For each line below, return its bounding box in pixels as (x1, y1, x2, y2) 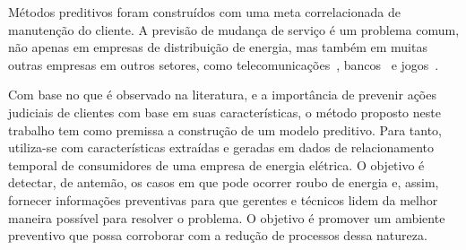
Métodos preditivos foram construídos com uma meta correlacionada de (8, 3, 401, 21)
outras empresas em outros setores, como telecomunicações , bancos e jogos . (8, 55, 439, 73)
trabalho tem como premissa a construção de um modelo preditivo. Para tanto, (8, 120, 442, 139)
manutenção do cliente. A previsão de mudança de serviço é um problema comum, (8, 20, 460, 39)
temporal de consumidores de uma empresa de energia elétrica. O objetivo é (8, 155, 425, 174)
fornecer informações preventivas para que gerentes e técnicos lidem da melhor (8, 190, 438, 209)
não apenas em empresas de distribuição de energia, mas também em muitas (8, 38, 427, 56)
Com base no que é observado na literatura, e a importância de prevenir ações (8, 85, 436, 104)
